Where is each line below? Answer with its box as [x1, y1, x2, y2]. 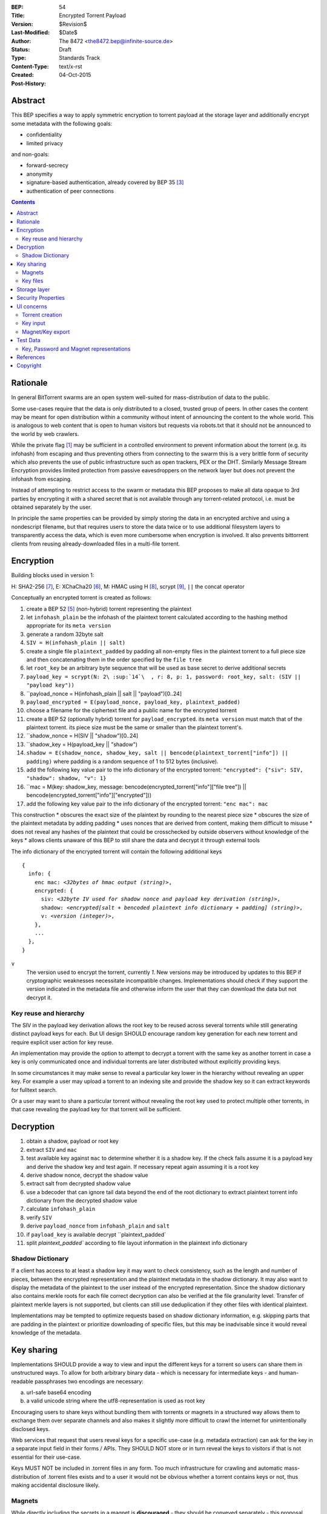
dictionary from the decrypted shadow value [26, 1197, 137, 1205]
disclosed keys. [11, 1425, 50, 1432]
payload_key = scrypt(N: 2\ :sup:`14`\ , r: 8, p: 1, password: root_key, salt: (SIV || [26, 673, 301, 680]
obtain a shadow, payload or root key [26, 1137, 119, 1145]
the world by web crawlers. [11, 430, 79, 437]
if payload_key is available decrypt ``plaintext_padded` [26, 1231, 167, 1238]
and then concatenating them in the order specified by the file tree [26, 656, 202, 663]
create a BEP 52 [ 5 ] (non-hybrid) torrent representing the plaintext [26, 605, 192, 612]
